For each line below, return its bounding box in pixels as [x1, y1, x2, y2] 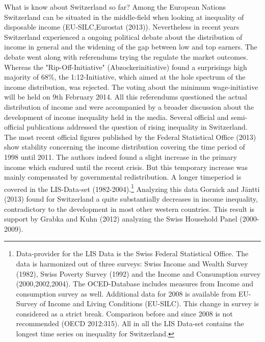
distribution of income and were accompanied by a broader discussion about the [4, 101, 254, 112]
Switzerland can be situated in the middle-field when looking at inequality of [4, 11, 244, 22]
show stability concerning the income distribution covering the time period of [4, 141, 245, 152]
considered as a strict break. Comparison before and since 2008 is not [16, 308, 233, 319]
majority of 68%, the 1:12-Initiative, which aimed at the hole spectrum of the [4, 71, 246, 82]
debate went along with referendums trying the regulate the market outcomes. [4, 51, 248, 62]
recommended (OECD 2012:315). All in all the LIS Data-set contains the [16, 318, 244, 329]
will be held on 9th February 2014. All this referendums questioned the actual [4, 91, 248, 102]
